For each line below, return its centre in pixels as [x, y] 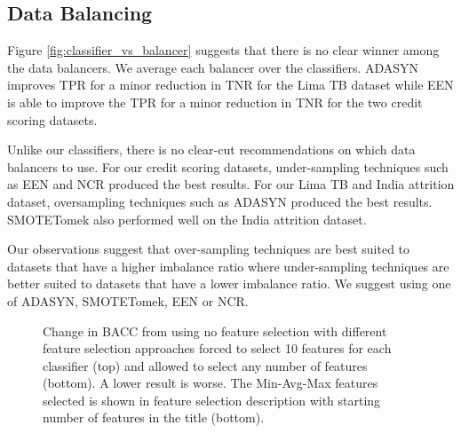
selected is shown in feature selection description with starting [212, 400]
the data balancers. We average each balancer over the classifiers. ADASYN [213, 67]
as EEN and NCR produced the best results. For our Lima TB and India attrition [231, 184]
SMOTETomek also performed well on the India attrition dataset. [187, 219]
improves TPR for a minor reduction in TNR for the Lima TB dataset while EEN [230, 85]
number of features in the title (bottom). [154, 417]
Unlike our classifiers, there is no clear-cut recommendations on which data [211, 150]
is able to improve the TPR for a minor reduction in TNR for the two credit [215, 102]
